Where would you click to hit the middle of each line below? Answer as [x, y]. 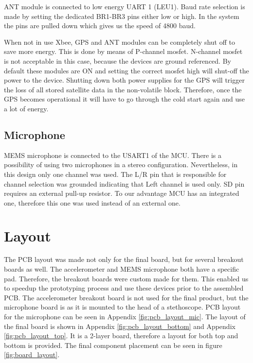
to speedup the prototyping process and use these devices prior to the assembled [124, 288]
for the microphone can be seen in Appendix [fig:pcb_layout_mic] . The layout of [125, 316]
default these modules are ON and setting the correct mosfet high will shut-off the [126, 70]
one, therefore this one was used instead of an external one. [92, 202]
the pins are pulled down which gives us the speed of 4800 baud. [100, 26]
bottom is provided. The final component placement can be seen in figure [113, 345]
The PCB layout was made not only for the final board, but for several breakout [124, 259]
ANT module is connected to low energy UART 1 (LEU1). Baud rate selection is [125, 6]
